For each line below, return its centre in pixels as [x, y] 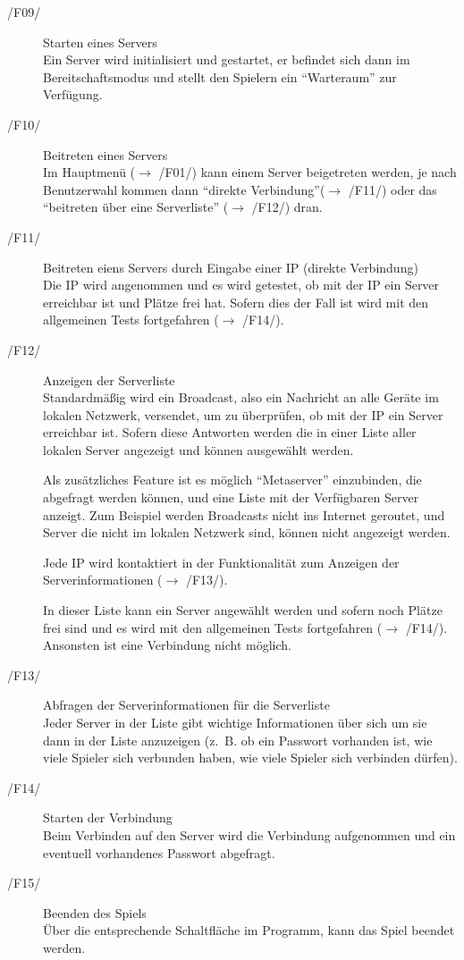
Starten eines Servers [100, 42]
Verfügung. [73, 94]
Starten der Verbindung [108, 817]
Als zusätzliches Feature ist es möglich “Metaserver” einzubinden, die [232, 480]
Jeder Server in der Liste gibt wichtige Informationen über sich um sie [235, 722]
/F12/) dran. [287, 207]
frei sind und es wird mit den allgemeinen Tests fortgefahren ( [213, 627]
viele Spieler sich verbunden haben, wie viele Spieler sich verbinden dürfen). [250, 758]
